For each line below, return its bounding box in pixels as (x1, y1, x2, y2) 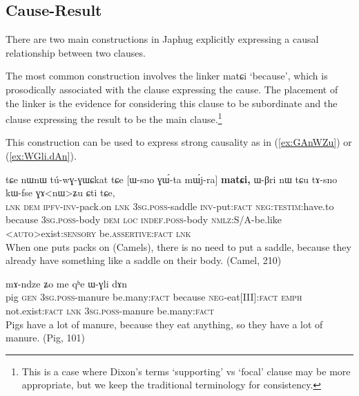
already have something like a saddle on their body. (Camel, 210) (6, 253, 282, 267)
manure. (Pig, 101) (6, 330, 85, 345)
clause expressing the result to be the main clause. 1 (6, 110, 222, 126)
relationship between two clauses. (6, 45, 146, 59)
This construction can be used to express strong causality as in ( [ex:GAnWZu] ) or (6, 135, 352, 149)
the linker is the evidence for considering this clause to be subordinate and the (6, 95, 338, 110)
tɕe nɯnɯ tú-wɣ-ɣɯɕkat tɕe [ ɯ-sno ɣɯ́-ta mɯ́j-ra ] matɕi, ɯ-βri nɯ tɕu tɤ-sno (6, 171, 338, 186)
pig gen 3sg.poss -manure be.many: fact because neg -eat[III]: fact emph (6, 290, 302, 304)
